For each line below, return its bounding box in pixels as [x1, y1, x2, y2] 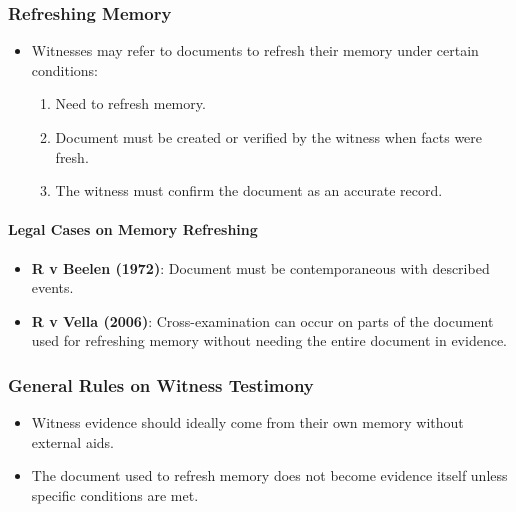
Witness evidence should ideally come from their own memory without [31, 412, 464, 433]
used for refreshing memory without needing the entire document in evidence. [31, 330, 507, 351]
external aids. [31, 431, 114, 452]
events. [31, 277, 74, 298]
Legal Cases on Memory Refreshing [8, 219, 258, 240]
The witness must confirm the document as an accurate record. [55, 180, 443, 201]
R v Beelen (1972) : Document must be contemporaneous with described [31, 257, 490, 278]
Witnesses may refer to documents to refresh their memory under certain [31, 40, 479, 61]
